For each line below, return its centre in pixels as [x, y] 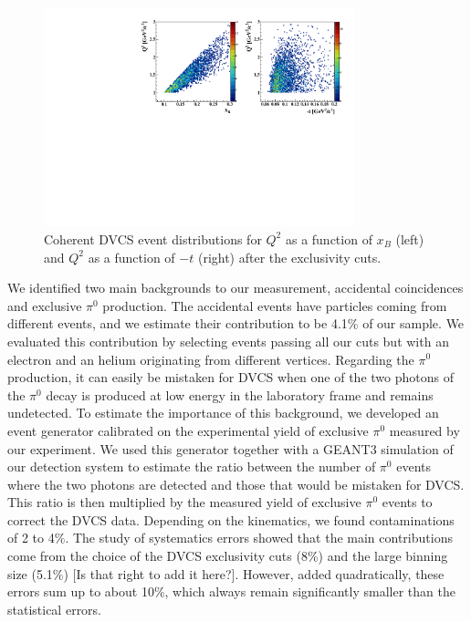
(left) [410, 238]
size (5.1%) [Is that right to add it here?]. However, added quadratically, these [226, 573]
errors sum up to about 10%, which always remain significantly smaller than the [231, 591]
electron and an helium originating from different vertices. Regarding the [211, 359]
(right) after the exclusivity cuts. [289, 257]
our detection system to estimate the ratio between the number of [192, 466]
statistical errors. [55, 609]
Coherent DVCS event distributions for [153, 238]
